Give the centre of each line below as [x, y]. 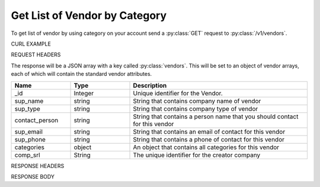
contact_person [36, 120]
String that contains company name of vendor [197, 101]
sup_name [29, 101]
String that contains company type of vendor [196, 108]
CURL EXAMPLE [31, 44]
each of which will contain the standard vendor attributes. [81, 74]
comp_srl [28, 155]
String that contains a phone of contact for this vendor [209, 139]
